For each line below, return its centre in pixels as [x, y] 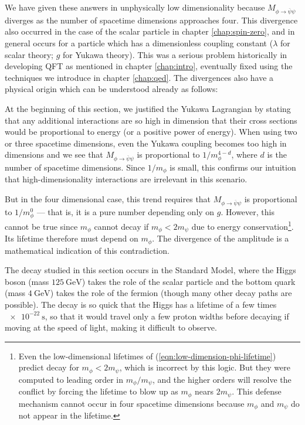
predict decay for [49, 367]
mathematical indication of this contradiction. [87, 250]
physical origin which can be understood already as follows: [111, 89]
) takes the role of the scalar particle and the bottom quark [189, 281]
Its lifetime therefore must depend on [72, 238]
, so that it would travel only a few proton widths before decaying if [167, 316]
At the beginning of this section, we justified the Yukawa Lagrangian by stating [148, 108]
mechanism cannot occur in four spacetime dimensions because [131, 403]
